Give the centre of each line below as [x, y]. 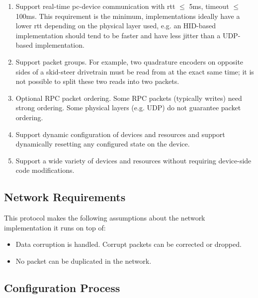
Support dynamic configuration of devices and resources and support [120, 134]
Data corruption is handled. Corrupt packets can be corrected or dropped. [129, 244]
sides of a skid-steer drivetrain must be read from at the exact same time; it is [135, 71]
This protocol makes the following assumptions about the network [105, 218]
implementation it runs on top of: [55, 227]
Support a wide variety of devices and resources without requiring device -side [133, 160]
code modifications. [45, 170]
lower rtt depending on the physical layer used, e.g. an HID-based [116, 26]
